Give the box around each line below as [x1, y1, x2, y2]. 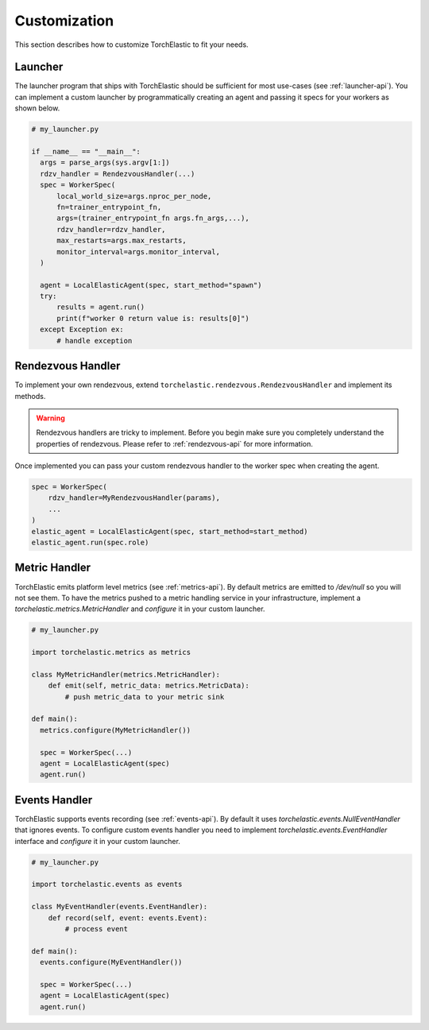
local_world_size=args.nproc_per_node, [56, 192, 212, 200]
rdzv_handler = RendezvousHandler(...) [40, 169, 195, 178]
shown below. [14, 103, 60, 113]
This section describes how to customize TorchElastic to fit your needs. [14, 40, 249, 49]
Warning [36, 413, 65, 423]
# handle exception [56, 336, 133, 345]
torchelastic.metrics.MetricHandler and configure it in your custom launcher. [14, 604, 265, 614]
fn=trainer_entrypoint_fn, [56, 203, 162, 211]
